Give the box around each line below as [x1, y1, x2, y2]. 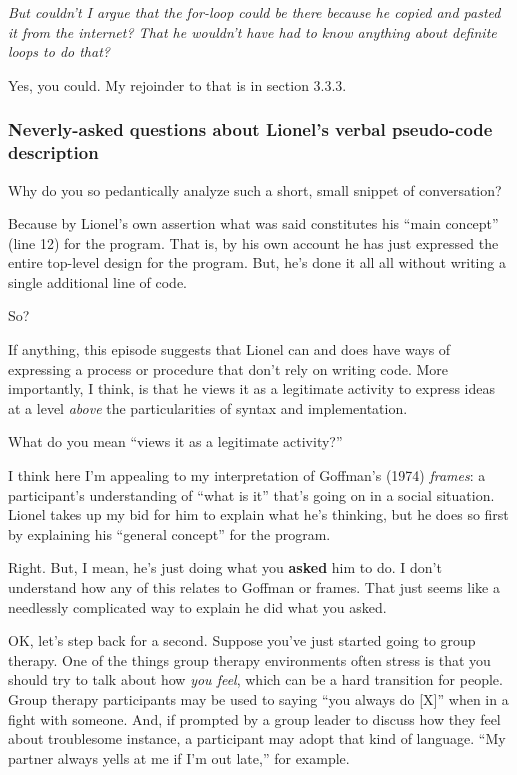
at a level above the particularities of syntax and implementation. [8, 397, 408, 418]
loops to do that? [8, 41, 110, 62]
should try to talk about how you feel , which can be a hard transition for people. [8, 669, 503, 690]
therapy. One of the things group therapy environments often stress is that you [8, 649, 491, 670]
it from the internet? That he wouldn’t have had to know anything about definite [8, 21, 497, 42]
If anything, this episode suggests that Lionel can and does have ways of [8, 339, 451, 360]
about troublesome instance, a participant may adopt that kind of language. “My [8, 728, 506, 749]
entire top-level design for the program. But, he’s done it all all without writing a [8, 252, 506, 273]
